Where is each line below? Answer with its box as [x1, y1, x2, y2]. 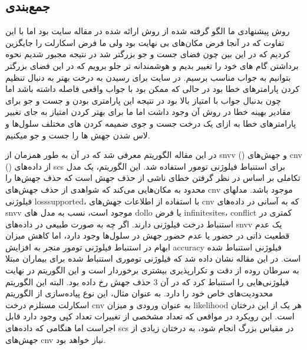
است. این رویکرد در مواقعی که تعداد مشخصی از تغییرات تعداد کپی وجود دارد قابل [5, 310, 295, 322]
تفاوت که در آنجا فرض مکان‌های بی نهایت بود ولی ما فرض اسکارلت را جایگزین [5, 36, 285, 48]
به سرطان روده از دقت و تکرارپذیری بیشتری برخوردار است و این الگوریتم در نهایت [5, 264, 299, 276]
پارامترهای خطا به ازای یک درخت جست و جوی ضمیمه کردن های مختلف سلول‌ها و [5, 117, 296, 129]
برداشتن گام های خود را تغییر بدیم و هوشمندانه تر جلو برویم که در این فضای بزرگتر [5, 59, 299, 71]
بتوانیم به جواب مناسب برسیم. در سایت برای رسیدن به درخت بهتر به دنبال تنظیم [5, 71, 291, 83]
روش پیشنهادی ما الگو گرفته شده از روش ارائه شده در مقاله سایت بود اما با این [5, 25, 290, 37]
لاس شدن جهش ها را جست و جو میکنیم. [5, 128, 150, 141]
